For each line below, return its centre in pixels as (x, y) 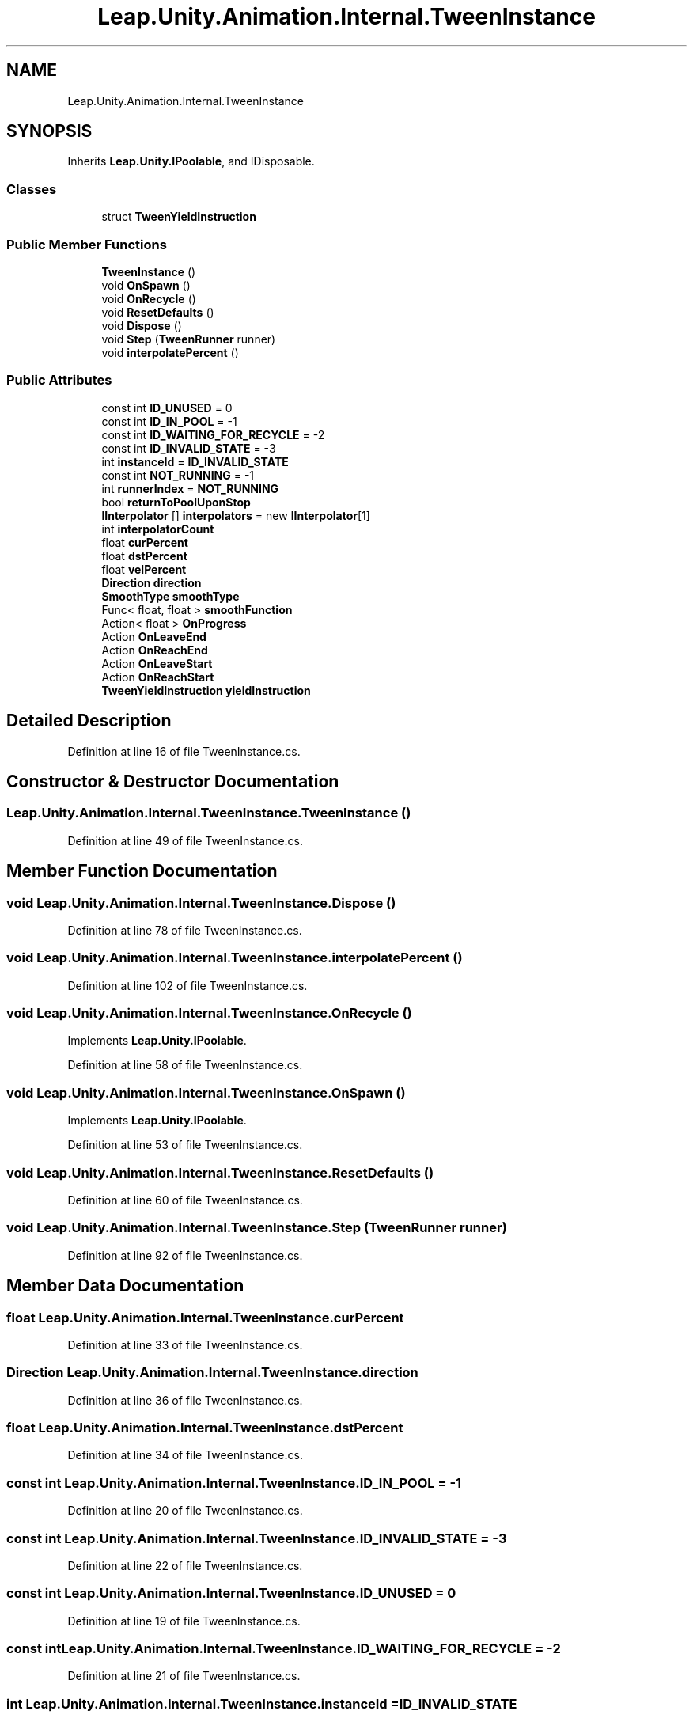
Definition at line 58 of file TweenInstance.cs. (185, 1065)
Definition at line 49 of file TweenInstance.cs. (186, 840)
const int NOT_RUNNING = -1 (178, 475)
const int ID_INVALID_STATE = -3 (189, 448)
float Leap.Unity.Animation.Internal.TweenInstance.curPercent (205, 1317)
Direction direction (151, 582)
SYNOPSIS (49, 131)
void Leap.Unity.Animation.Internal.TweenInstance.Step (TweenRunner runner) (257, 1228)
